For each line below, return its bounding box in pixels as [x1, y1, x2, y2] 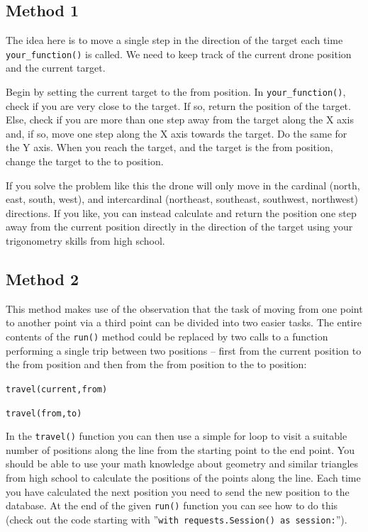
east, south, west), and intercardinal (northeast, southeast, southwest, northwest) [6, 192, 359, 206]
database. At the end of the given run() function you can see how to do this [6, 498, 338, 513]
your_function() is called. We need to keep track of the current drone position [6, 46, 352, 61]
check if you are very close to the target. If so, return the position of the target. [6, 98, 351, 113]
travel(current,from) [6, 384, 108, 394]
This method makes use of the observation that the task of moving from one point [6, 301, 363, 316]
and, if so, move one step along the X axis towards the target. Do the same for [6, 126, 347, 140]
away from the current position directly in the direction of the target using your [6, 219, 353, 234]
